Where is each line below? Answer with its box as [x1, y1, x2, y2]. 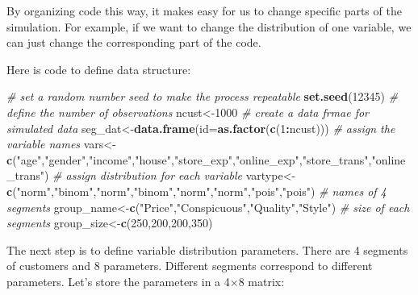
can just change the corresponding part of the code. [6, 34, 261, 51]
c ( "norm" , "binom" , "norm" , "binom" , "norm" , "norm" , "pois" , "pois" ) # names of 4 [6, 182, 387, 199]
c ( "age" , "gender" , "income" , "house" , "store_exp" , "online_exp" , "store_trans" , [6, 151, 372, 168]
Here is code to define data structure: [6, 60, 191, 77]
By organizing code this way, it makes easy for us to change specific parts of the [6, 2, 402, 19]
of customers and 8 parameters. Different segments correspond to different [6, 257, 373, 274]
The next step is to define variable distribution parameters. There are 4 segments [6, 241, 408, 258]
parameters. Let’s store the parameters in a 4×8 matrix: [6, 272, 285, 289]
